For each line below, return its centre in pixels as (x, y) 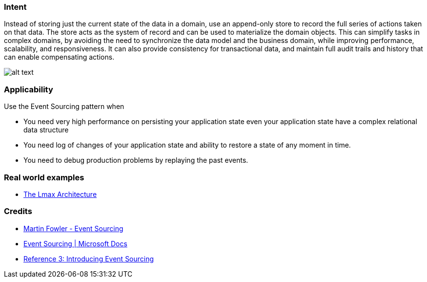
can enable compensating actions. (59, 57)
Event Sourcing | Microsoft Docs (75, 243)
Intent (15, 7)
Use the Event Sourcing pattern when (64, 107)
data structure (46, 130)
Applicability (29, 89)
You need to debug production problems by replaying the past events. (136, 160)
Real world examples (44, 177)
